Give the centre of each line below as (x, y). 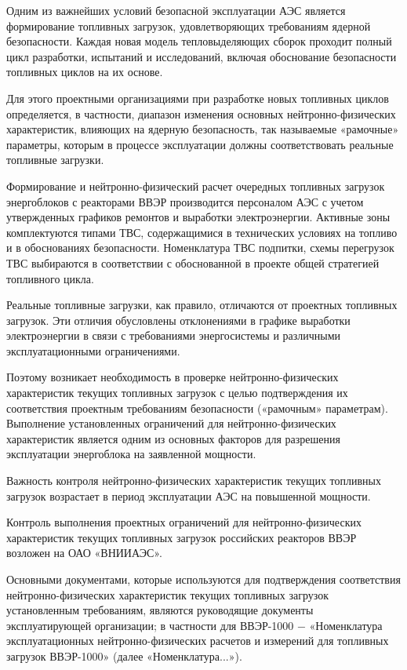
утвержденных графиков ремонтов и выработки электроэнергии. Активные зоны (198, 217)
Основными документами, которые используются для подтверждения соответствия (203, 579)
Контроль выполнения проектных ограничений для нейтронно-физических (184, 522)
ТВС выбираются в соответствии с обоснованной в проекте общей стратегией (193, 262)
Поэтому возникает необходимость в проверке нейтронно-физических (173, 377)
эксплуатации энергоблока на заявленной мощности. (131, 454)
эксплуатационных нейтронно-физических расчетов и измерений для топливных (198, 641)
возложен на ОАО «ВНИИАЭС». (84, 553)
